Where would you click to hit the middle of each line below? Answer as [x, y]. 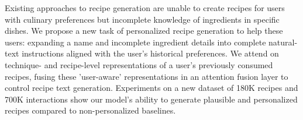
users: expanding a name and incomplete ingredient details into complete [135, 42]
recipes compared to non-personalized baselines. [90, 110]
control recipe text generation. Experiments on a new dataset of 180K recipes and [151, 88]
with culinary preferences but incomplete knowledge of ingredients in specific [142, 19]
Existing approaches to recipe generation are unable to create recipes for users [145, 8]
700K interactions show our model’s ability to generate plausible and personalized [151, 99]
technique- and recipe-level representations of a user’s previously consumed [139, 64]
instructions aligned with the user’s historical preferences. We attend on [150, 53]
